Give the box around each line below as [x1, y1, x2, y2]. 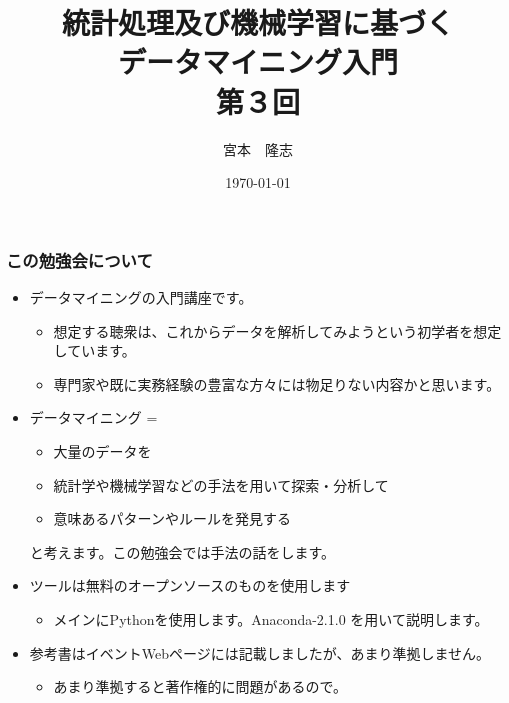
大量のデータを [53, 440, 152, 461]
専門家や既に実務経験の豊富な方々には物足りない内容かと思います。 [53, 373, 501, 394]
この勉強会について [6, 247, 153, 272]
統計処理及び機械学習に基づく [61, 2, 454, 43]
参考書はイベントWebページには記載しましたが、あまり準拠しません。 [29, 642, 491, 663]
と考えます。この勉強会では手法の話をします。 [29, 541, 335, 562]
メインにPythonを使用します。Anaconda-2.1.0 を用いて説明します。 [53, 608, 489, 629]
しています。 [53, 340, 136, 361]
